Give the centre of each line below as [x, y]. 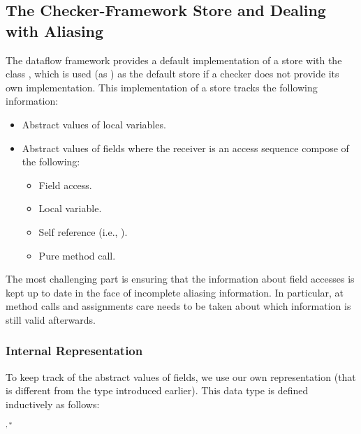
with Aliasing [55, 30]
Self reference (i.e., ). [83, 231]
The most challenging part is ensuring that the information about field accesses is [180, 279]
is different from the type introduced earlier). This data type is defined [157, 390]
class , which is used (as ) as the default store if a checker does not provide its [172, 74]
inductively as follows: [53, 404]
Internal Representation [74, 351]
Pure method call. [77, 255]
